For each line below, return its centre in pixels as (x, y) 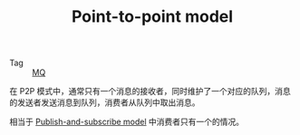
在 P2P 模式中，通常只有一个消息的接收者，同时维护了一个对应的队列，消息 (150, 92)
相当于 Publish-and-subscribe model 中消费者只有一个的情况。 (127, 122)
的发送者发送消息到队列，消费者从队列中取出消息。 (105, 102)
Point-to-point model (152, 17)
